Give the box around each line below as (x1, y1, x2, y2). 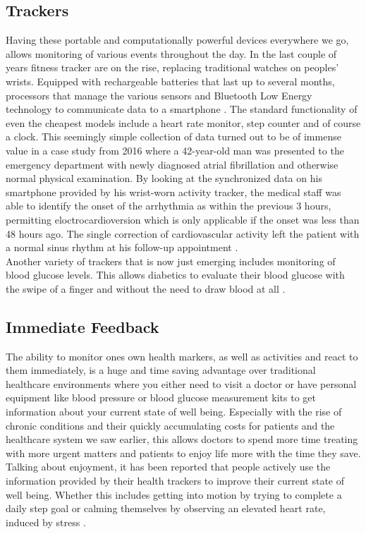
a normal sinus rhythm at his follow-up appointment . (6, 240, 238, 255)
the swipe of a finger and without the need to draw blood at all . (6, 281, 286, 296)
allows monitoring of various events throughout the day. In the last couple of (6, 46, 337, 61)
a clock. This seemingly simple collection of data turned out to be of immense (6, 129, 341, 144)
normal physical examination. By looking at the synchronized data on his (6, 171, 322, 186)
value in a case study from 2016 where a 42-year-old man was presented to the (6, 142, 344, 157)
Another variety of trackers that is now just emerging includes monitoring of (6, 253, 336, 268)
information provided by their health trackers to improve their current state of (6, 473, 345, 488)
